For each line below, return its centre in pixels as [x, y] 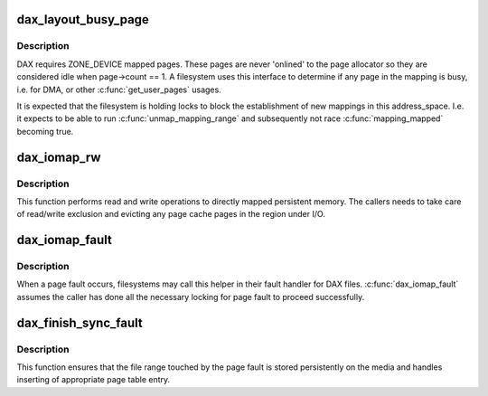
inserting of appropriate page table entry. [94, 380]
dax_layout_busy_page [83, 19]
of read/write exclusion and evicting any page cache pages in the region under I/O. [171, 214]
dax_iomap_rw [59, 157]
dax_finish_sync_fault [80, 322]
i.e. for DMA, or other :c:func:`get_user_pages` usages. [119, 90]
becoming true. [45, 131]
